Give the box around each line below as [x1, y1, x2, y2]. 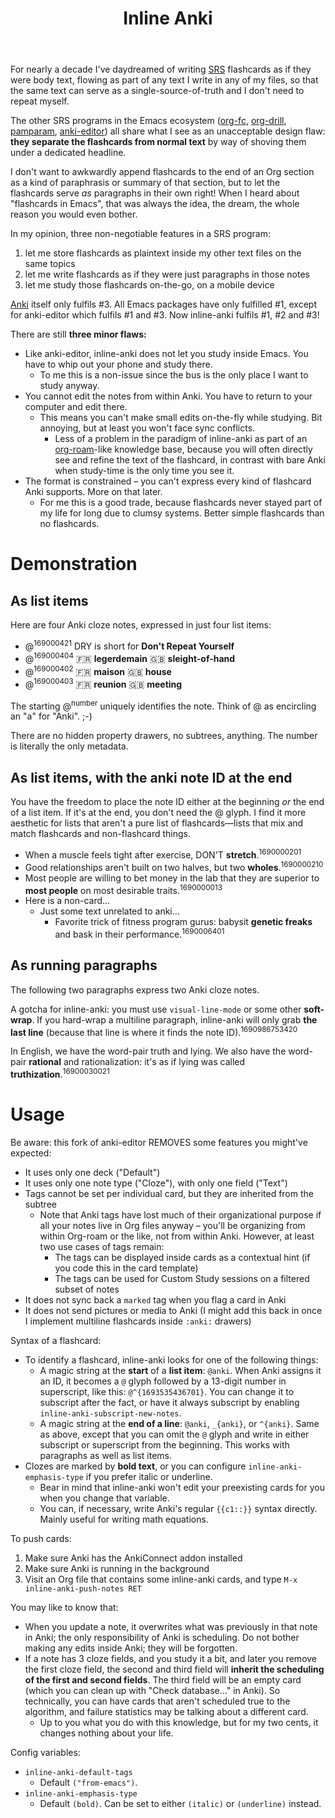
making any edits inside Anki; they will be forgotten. [24, 1642, 238, 1654]
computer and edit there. [24, 401, 128, 413]
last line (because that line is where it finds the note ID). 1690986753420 [10, 1024, 298, 1038]
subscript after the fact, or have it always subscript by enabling [39, 1396, 300, 1408]
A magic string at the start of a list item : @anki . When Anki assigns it [39, 1364, 322, 1376]
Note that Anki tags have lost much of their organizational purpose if [39, 1208, 322, 1221]
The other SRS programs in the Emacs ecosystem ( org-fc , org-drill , [10, 115, 287, 127]
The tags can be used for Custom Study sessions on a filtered [54, 1272, 310, 1284]
